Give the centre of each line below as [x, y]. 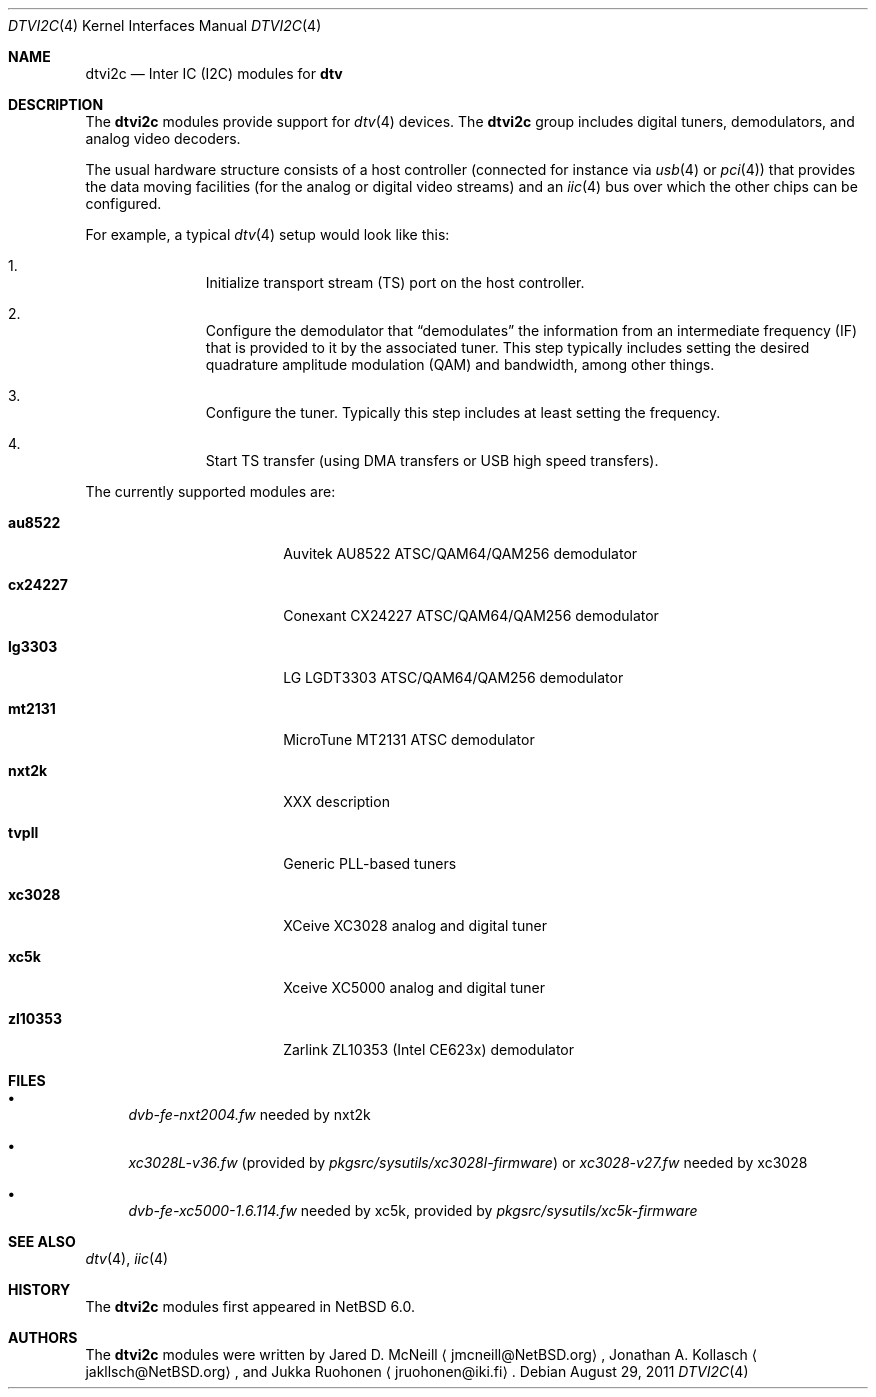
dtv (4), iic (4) [127, 1258]
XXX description [336, 801]
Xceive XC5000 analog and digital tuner [414, 987]
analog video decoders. [163, 138]
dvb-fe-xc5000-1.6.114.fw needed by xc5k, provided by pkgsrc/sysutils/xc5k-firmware [413, 1210]
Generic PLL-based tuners [370, 863]
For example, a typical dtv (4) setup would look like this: [267, 234]
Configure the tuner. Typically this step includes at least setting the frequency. [463, 412]
